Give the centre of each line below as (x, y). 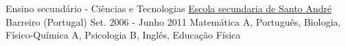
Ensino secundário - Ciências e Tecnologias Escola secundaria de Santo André (169, 8)
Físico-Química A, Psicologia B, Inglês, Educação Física (123, 35)
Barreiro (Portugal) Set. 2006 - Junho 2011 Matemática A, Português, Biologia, (173, 21)
